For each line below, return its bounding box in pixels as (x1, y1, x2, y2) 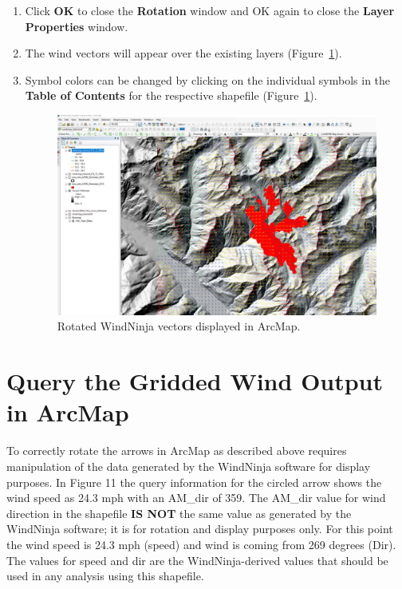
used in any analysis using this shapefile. (6, 567, 204, 584)
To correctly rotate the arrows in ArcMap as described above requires (6, 442, 347, 459)
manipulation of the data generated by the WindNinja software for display (6, 457, 371, 474)
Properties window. (25, 18, 128, 34)
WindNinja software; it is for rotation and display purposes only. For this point (6, 520, 393, 537)
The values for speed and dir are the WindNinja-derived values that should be (6, 551, 388, 568)
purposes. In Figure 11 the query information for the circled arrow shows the (6, 473, 382, 490)
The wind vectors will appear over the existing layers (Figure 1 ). (25, 45, 342, 61)
